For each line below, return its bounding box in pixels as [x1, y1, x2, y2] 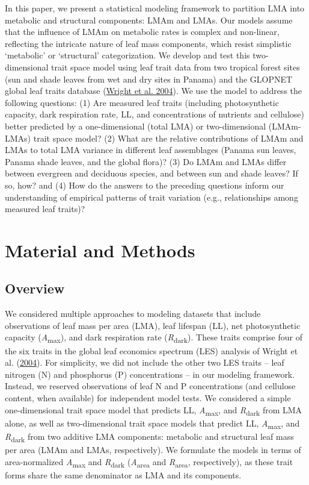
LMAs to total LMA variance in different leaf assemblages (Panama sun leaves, [5, 143, 296, 156]
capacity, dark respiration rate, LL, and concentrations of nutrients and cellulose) [5, 108, 304, 120]
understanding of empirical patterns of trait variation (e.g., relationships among [5, 190, 298, 203]
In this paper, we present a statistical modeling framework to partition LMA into [5, 2, 305, 14]
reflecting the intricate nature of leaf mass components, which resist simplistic [5, 37, 292, 49]
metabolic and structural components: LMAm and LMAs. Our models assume [5, 13, 293, 26]
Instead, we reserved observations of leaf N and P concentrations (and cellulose [5, 380, 296, 392]
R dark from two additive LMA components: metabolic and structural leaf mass [5, 430, 294, 444]
